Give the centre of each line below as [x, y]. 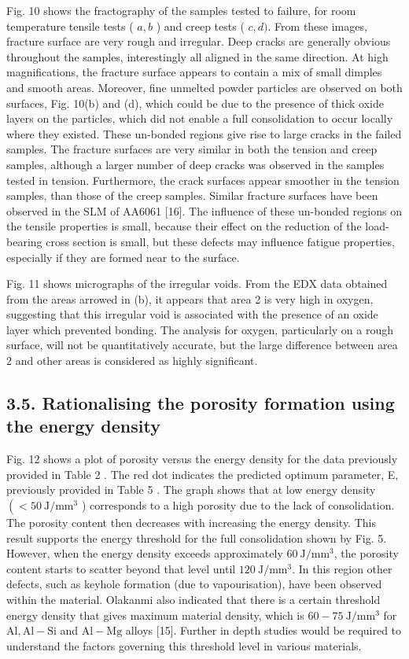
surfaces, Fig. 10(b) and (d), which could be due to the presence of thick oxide [195, 103]
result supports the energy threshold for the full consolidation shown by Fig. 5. [197, 538]
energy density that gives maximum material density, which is [155, 615]
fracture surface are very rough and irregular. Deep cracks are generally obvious [199, 41]
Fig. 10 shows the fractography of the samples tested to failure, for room [181, 10]
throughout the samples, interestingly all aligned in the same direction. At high [197, 56]
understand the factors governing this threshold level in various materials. [184, 645]
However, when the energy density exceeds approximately [145, 553]
